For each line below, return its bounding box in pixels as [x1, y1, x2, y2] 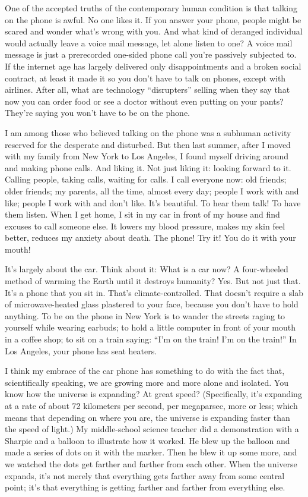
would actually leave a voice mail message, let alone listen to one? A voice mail [5, 36, 293, 49]
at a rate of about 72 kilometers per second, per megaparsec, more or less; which [5, 400, 298, 411]
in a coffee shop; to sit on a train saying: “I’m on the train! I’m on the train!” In [5, 333, 297, 345]
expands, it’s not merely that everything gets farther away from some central [5, 469, 285, 482]
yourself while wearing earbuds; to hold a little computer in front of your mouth [5, 321, 296, 334]
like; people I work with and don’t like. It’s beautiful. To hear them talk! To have [5, 196, 301, 209]
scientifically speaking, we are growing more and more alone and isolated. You [5, 376, 288, 388]
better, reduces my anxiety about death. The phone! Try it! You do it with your [5, 231, 296, 244]
